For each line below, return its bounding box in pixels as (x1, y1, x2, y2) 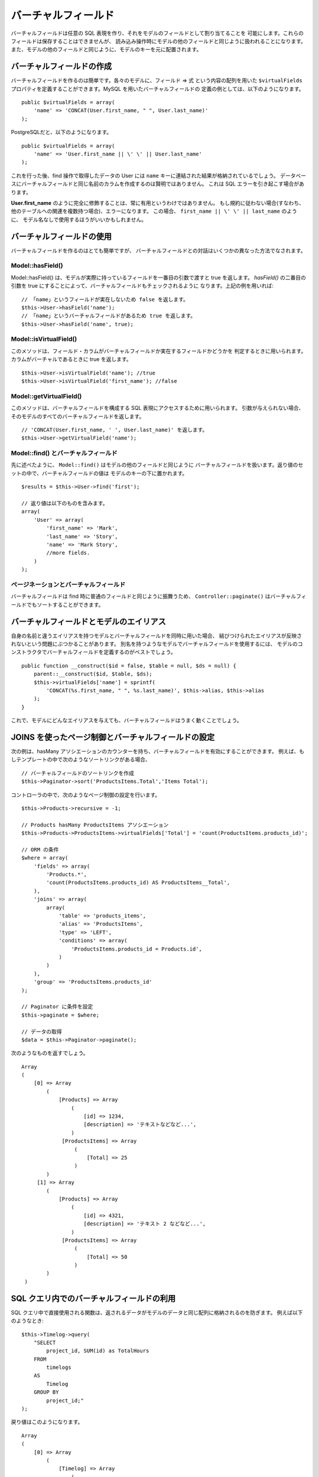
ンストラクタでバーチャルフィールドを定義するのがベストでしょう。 (11, 649, 177, 656)
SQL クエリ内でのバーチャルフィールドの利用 (11, 1293, 176, 1303)
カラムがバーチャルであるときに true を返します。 (11, 356, 132, 363)
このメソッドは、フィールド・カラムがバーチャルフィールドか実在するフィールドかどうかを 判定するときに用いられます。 (11, 347, 307, 354)
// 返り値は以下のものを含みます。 (21, 500, 108, 507)
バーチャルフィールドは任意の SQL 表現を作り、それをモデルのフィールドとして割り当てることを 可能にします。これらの (11, 30, 304, 37)
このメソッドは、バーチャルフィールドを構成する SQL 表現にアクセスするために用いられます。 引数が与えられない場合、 (11, 405, 304, 412)
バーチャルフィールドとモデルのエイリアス (11, 616, 167, 626)
